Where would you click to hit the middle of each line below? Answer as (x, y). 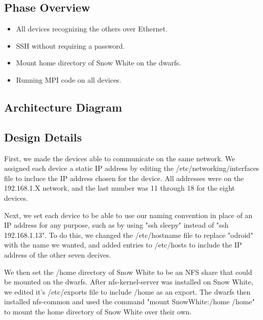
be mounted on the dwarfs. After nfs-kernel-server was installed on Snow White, (129, 282)
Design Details (43, 137)
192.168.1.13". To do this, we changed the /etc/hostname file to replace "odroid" (129, 235)
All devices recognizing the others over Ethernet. (92, 29)
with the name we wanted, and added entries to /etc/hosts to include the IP (123, 245)
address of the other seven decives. (58, 254)
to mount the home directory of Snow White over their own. (98, 311)
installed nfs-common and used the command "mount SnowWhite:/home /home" (129, 301)
